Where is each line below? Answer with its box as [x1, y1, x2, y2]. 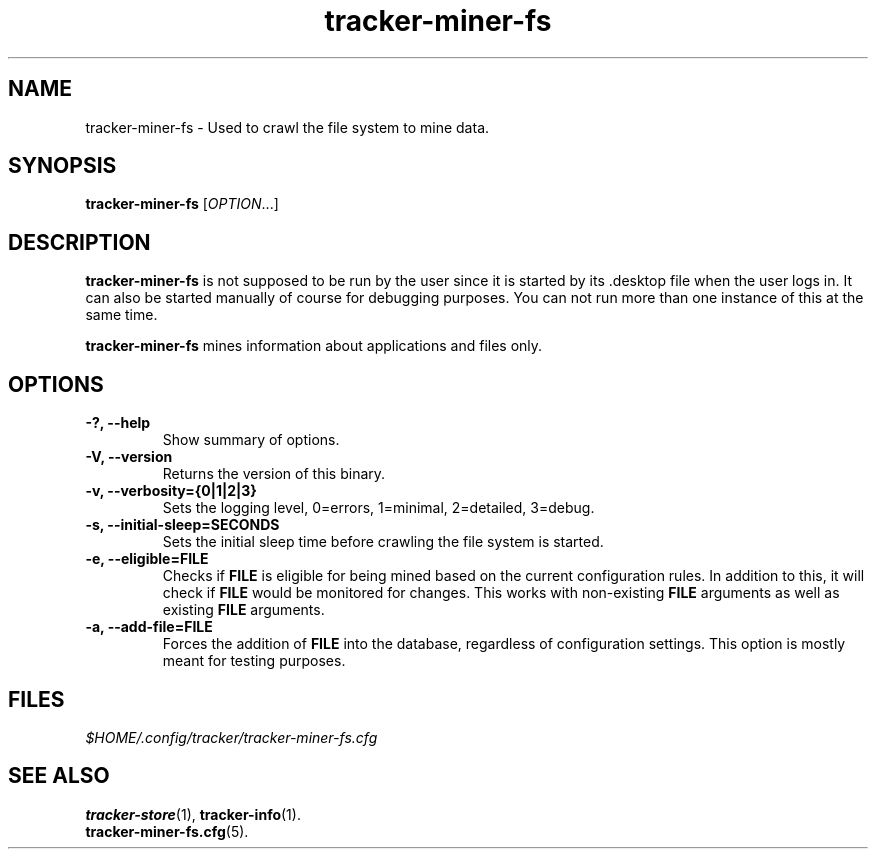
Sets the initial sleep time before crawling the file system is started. [162, 533, 604, 551]
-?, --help [85, 414, 151, 432]
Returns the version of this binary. [162, 465, 386, 483]
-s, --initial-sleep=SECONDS [85, 516, 280, 534]
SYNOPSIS [8, 153, 117, 179]
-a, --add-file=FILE [85, 618, 213, 636]
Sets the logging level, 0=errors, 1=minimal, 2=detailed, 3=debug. [162, 499, 595, 517]
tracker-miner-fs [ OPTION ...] [85, 195, 279, 213]
